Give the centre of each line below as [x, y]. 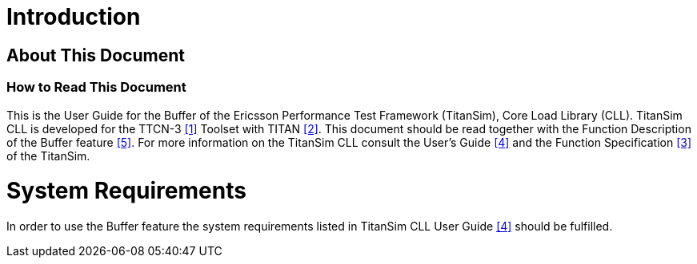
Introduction [74, 17]
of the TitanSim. [48, 156]
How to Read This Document [96, 87]
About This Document [96, 55]
